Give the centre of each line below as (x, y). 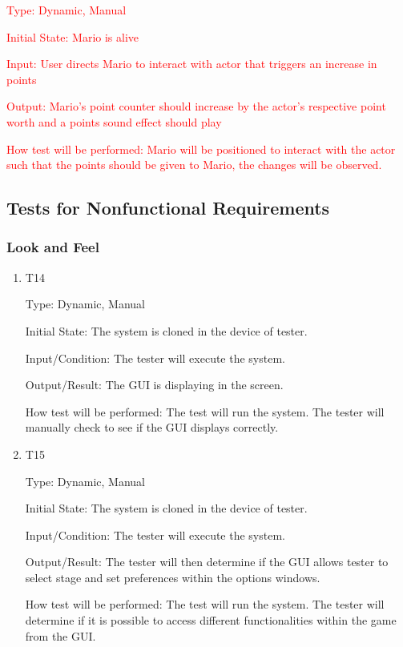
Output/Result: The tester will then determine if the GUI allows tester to (207, 562)
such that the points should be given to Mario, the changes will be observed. (194, 165)
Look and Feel (53, 247)
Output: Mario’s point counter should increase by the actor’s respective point (196, 106)
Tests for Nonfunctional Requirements (168, 208)
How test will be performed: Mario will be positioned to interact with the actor (201, 149)
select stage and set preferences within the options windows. (173, 577)
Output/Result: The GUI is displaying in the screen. (154, 385)
